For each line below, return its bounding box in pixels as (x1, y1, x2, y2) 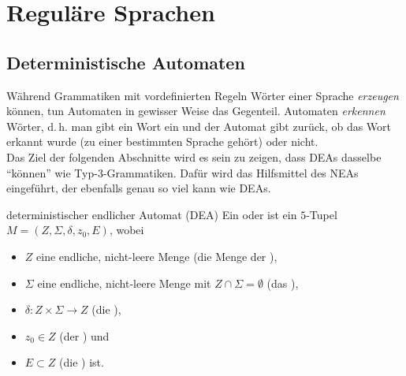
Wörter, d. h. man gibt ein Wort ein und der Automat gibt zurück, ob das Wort (6, 117, 392, 134)
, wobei (109, 222, 144, 238)
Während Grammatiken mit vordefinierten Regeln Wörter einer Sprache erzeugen (6, 87, 399, 103)
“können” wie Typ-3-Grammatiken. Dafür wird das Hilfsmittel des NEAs (6, 164, 359, 181)
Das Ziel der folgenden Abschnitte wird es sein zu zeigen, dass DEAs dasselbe (6, 148, 382, 165)
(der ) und (59, 327, 110, 344)
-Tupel (306, 206, 337, 222)
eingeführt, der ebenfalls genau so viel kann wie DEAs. (6, 180, 271, 196)
